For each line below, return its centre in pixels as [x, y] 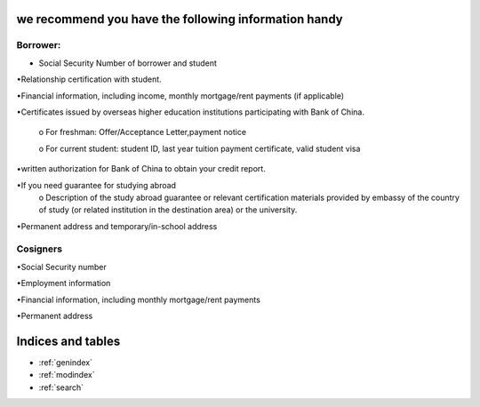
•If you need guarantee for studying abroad [96, 185]
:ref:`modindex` [67, 375]
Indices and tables [68, 341]
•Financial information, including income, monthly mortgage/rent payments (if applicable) [180, 96]
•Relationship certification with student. [89, 79]
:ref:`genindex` [66, 362]
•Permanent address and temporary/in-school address [117, 226]
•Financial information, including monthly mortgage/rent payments [139, 299]
